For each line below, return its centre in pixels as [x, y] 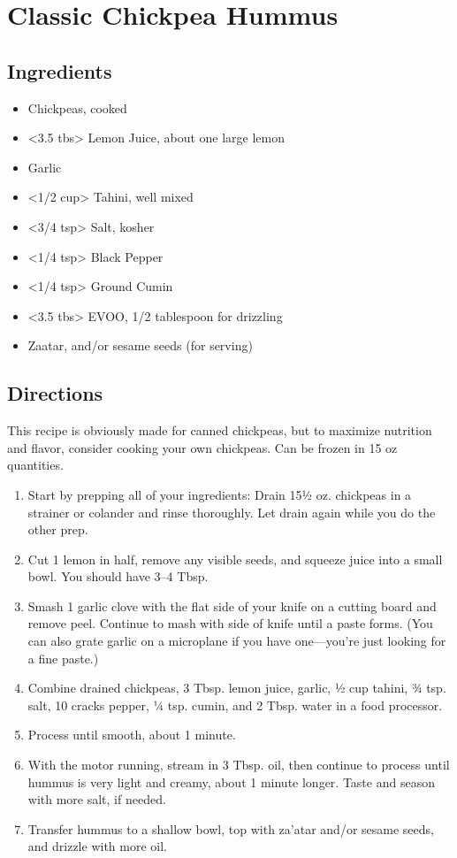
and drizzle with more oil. [97, 846]
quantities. [35, 465]
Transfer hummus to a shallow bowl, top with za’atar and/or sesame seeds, [231, 828]
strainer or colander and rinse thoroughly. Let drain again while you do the [232, 512]
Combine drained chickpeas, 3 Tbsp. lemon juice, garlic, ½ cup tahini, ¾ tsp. [237, 688]
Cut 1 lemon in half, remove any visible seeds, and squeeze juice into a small [235, 559]
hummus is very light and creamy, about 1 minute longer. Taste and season [231, 781]
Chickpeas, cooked [77, 107]
